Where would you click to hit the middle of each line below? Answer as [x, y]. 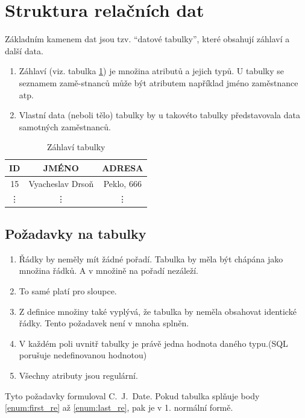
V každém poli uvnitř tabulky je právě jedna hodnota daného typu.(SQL [153, 343]
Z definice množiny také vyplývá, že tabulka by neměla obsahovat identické [158, 311]
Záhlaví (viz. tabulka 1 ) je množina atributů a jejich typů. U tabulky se [152, 71]
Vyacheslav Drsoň [61, 183]
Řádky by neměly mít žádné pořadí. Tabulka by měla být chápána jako [151, 258]
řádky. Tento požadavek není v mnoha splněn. [104, 323]
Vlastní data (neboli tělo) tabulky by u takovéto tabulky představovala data [159, 115]
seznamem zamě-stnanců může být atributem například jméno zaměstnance [159, 82]
